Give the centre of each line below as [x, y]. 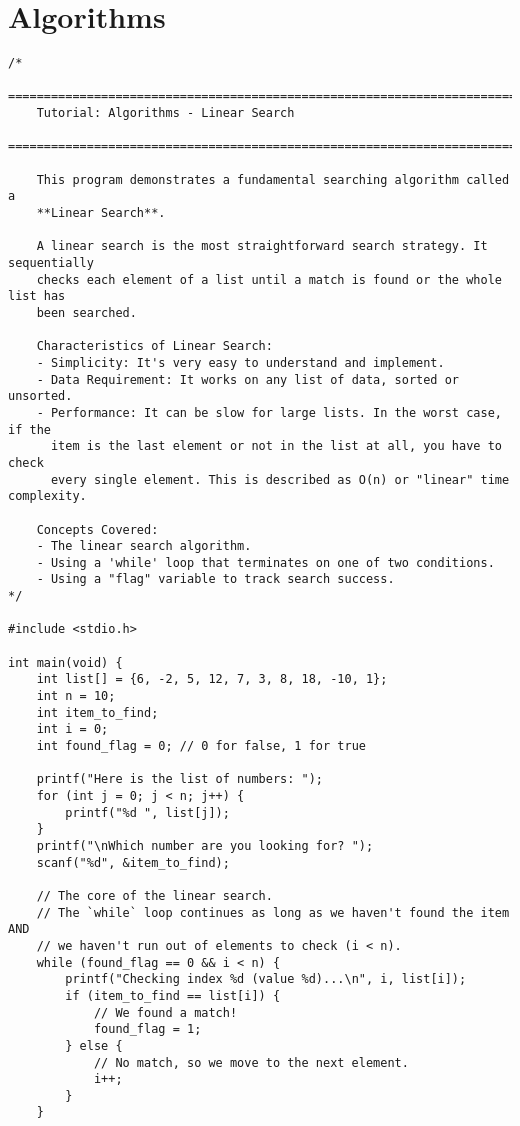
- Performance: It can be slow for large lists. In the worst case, [269, 412]
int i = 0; [72, 729]
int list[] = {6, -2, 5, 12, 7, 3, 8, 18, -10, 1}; [212, 679]
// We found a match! [165, 1012]
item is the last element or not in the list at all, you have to [276, 446]
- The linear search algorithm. [144, 546]
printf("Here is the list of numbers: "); [179, 779]
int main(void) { [65, 662]
